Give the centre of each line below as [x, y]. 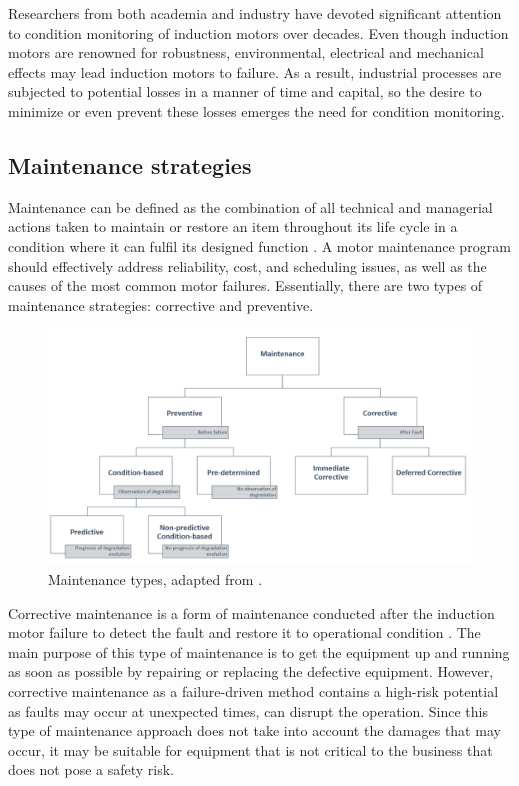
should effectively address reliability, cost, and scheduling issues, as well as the [247, 265]
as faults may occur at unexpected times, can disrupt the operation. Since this [248, 710]
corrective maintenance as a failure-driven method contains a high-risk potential [253, 690]
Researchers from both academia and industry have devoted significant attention [255, 13]
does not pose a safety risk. [91, 769]
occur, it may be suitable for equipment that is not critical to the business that [250, 749]
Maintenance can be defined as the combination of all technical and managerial [250, 206]
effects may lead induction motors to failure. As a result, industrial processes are [255, 71]
